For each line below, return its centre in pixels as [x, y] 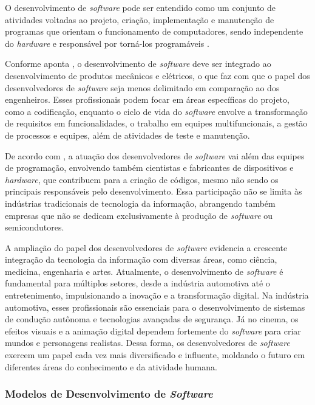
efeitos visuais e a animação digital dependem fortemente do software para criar [153, 331]
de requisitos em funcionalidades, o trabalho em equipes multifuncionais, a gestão [156, 123]
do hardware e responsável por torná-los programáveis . [107, 43]
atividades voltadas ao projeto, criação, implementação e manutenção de [140, 19]
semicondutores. [35, 227]
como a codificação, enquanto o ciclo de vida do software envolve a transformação [156, 111]
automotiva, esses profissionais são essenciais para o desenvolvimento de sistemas [155, 307]
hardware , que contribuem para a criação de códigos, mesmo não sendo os [142, 179]
